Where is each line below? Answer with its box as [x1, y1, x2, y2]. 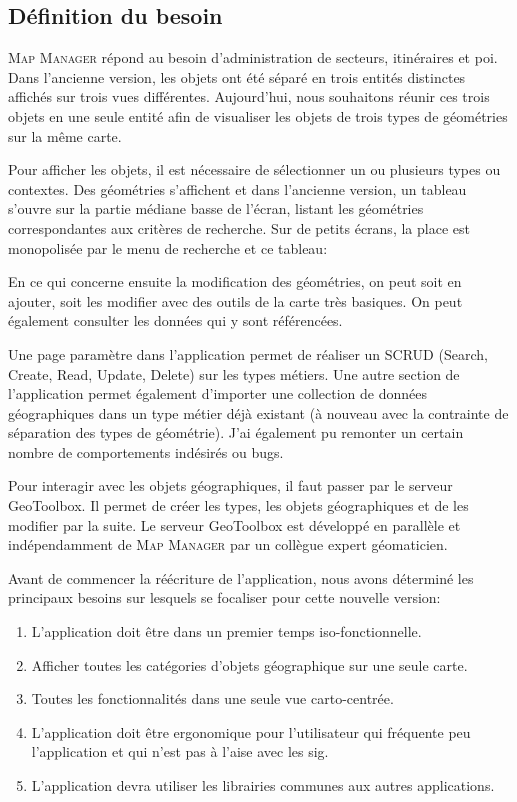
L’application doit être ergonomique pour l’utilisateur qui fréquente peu [31, 721, 471, 742]
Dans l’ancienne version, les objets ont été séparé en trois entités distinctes [8, 66, 466, 87]
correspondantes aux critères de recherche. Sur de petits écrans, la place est [8, 217, 470, 238]
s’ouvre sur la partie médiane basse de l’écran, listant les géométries [8, 198, 424, 219]
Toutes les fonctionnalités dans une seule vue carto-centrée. [31, 688, 394, 709]
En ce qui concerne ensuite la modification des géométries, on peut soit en [8, 271, 462, 292]
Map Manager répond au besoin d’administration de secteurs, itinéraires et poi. [8, 47, 498, 68]
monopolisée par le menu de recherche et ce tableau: [8, 237, 328, 258]
